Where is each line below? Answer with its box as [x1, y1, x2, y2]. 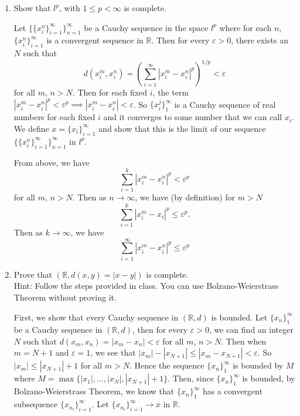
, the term [152, 86, 189, 98]
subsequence [13, 398, 58, 410]
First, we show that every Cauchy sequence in [13, 311, 179, 323]
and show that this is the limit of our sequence [98, 122, 266, 134]
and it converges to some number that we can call [103, 111, 282, 123]
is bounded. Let [211, 311, 268, 323]
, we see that [90, 346, 136, 359]
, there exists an [231, 34, 288, 46]
